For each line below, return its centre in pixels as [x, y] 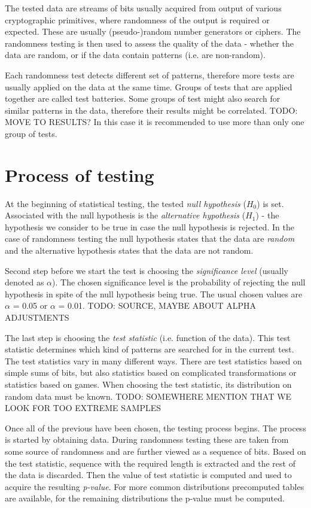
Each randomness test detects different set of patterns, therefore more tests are [150, 74]
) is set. [270, 203]
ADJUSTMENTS [37, 317]
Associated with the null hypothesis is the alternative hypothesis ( [125, 215]
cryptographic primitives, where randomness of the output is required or [137, 19]
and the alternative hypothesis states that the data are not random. [129, 250]
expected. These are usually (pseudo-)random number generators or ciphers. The [153, 31]
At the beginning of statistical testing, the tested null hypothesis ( [126, 203]
